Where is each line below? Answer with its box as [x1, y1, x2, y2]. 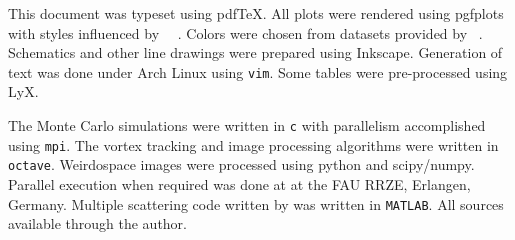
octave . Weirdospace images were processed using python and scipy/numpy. [8, 154, 475, 175]
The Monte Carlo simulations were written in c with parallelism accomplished [8, 115, 486, 136]
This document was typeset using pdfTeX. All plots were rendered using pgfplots [8, 3, 504, 23]
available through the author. [8, 213, 188, 234]
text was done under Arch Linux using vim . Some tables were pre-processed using [8, 61, 508, 82]
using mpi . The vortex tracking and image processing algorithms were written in [8, 134, 499, 155]
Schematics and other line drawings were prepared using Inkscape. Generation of [8, 42, 503, 63]
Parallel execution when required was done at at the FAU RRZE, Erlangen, [8, 174, 471, 194]
